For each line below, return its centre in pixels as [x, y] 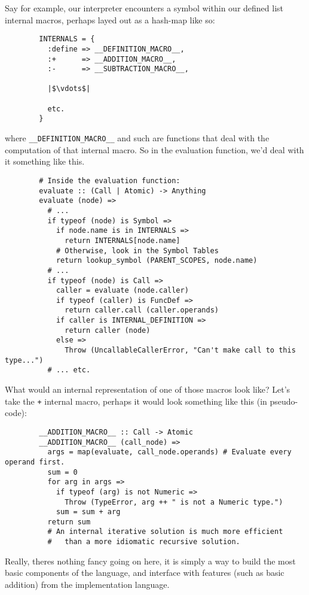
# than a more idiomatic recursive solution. [144, 542]
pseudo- [284, 401]
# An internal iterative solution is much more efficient [165, 532]
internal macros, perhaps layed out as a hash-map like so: [110, 19]
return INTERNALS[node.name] [123, 240]
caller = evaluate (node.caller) [122, 291]
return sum [69, 522]
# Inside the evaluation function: [110, 180]
